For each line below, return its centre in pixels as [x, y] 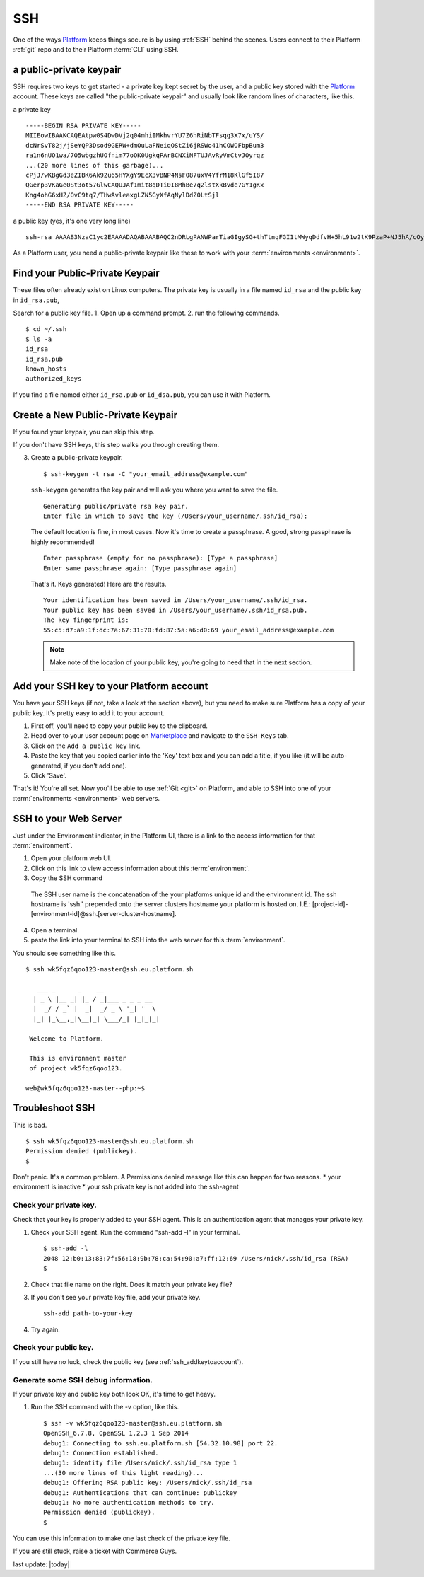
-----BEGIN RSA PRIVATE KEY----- [83, 126]
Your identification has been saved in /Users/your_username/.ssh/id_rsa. [176, 600]
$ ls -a [39, 339]
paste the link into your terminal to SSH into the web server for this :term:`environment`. [158, 940]
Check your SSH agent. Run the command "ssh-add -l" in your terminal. [135, 1232]
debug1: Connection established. [101, 1453]
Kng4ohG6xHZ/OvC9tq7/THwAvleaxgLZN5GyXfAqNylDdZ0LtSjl [123, 195]
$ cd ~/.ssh [46, 329]
